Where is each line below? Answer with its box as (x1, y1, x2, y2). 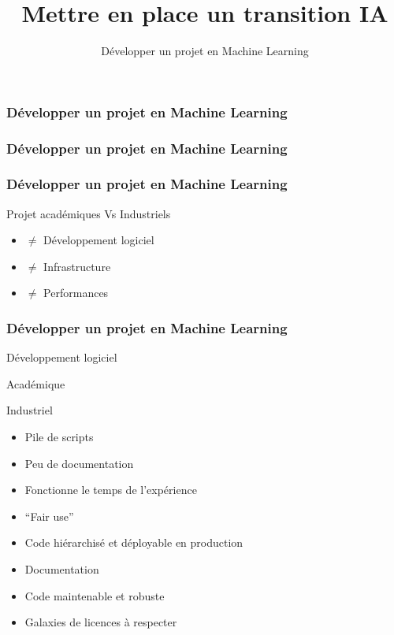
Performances (43, 284, 109, 301)
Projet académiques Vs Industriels (6, 205, 171, 221)
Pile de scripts (24, 429, 94, 445)
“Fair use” (24, 507, 74, 524)
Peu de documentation (24, 455, 134, 471)
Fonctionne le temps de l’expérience (24, 481, 197, 498)
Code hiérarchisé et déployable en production (24, 534, 243, 551)
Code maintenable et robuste (24, 587, 165, 603)
